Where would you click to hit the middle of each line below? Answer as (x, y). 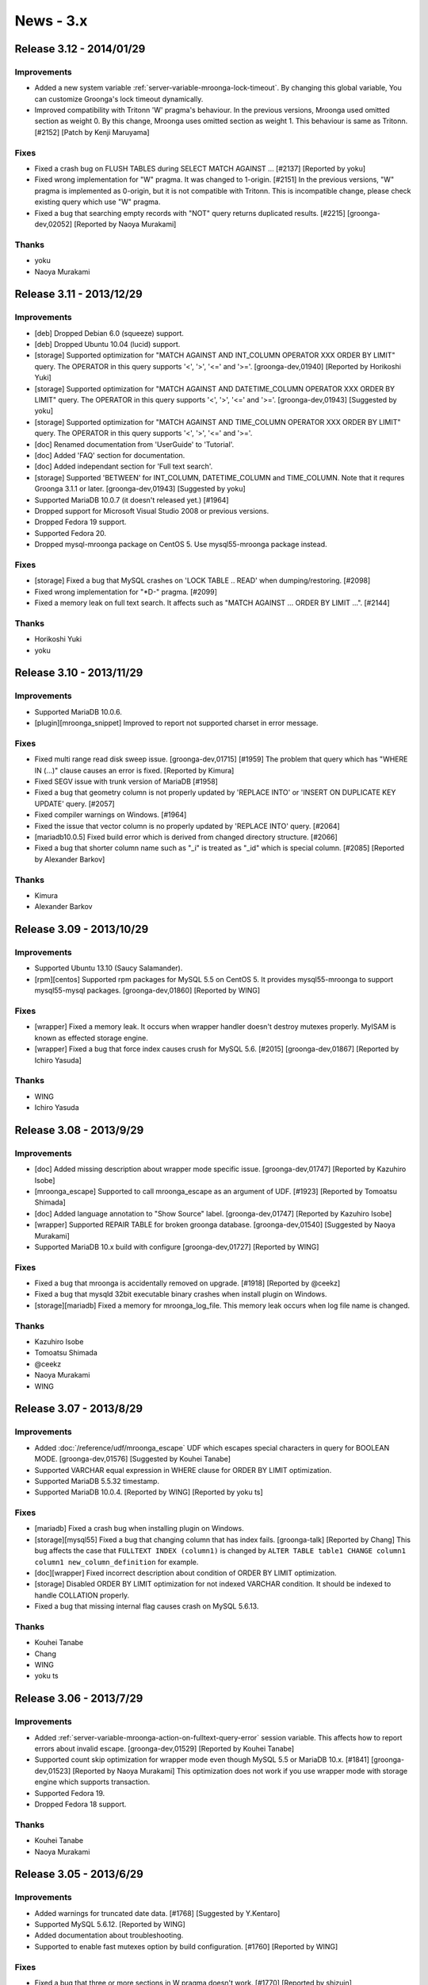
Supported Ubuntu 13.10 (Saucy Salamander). (109, 968)
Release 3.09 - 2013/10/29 (82, 929)
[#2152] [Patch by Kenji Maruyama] (92, 132)
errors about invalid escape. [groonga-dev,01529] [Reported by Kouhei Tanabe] (164, 1749)
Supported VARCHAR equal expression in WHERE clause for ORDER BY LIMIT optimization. (183, 1470)
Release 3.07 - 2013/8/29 (78, 1409)
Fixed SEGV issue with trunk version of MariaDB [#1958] (126, 781)
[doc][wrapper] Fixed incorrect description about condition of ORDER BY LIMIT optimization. (185, 1573)
